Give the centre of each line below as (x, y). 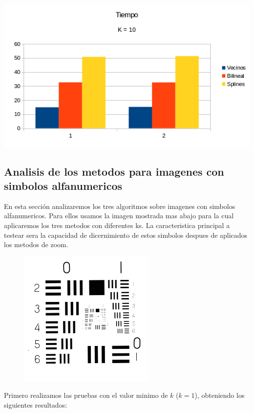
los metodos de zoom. (36, 244)
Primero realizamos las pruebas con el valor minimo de (86, 395)
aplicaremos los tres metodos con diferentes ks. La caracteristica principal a (117, 225)
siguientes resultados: (36, 404)
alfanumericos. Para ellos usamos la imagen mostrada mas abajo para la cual (119, 216)
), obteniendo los (220, 395)
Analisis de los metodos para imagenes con (114, 171)
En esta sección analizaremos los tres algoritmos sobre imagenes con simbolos (120, 206)
